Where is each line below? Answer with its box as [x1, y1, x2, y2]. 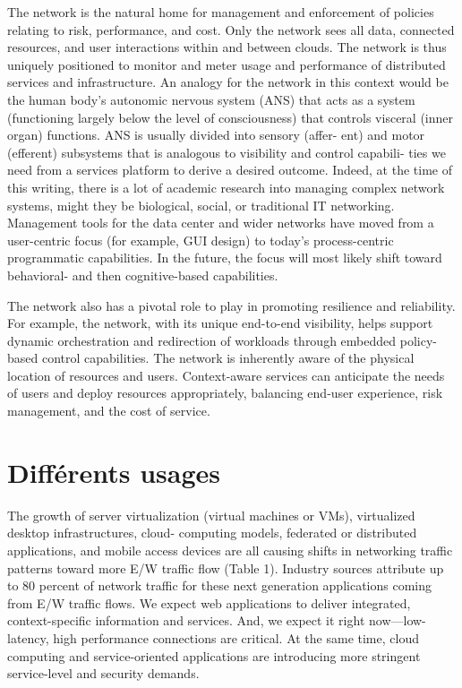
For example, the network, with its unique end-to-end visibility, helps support [7, 314, 433, 332]
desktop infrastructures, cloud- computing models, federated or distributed [7, 523, 417, 542]
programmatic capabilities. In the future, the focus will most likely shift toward [7, 248, 442, 267]
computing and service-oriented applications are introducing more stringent [7, 646, 421, 665]
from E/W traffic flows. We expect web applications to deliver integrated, [7, 593, 411, 612]
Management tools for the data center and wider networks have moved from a [7, 213, 434, 232]
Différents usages [7, 453, 220, 490]
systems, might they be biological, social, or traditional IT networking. [7, 195, 395, 214]
